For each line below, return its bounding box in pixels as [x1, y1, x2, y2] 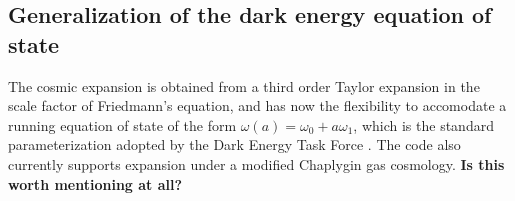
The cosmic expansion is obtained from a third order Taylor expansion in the [8, 75, 480, 96]
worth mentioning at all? [8, 173, 183, 194]
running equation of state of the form [8, 114, 237, 135]
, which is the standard [353, 114, 494, 135]
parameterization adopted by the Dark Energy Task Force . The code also [8, 134, 461, 155]
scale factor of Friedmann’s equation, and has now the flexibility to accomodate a [8, 95, 507, 116]
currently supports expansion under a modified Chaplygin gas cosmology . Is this [8, 153, 505, 174]
